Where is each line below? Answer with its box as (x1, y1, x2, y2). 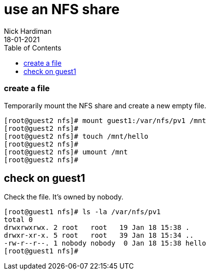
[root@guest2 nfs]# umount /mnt (4, 148, 128, 156)
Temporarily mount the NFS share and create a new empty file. (4, 101, 207, 110)
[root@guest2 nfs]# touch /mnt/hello (4, 132, 149, 140)
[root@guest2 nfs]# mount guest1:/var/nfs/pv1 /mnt (4, 116, 207, 125)
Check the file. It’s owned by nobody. (4, 193, 123, 201)
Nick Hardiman (4, 26, 52, 35)
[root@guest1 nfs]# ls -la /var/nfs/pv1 (4, 208, 161, 216)
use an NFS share (4, 1, 120, 18)
